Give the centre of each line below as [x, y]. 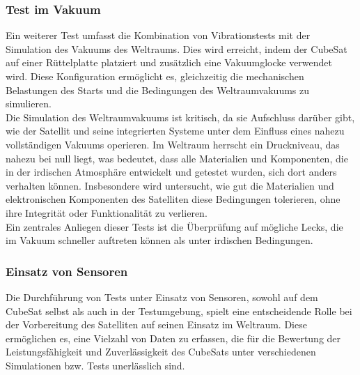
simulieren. [29, 104]
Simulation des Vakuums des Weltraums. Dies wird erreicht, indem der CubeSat [177, 48]
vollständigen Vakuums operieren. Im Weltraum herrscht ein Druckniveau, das [173, 144]
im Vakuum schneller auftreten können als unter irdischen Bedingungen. [159, 240]
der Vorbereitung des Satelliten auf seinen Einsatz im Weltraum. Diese [156, 324]
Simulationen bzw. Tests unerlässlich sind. [95, 365]
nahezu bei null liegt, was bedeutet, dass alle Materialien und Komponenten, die [177, 158]
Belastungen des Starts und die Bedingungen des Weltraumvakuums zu [158, 90]
